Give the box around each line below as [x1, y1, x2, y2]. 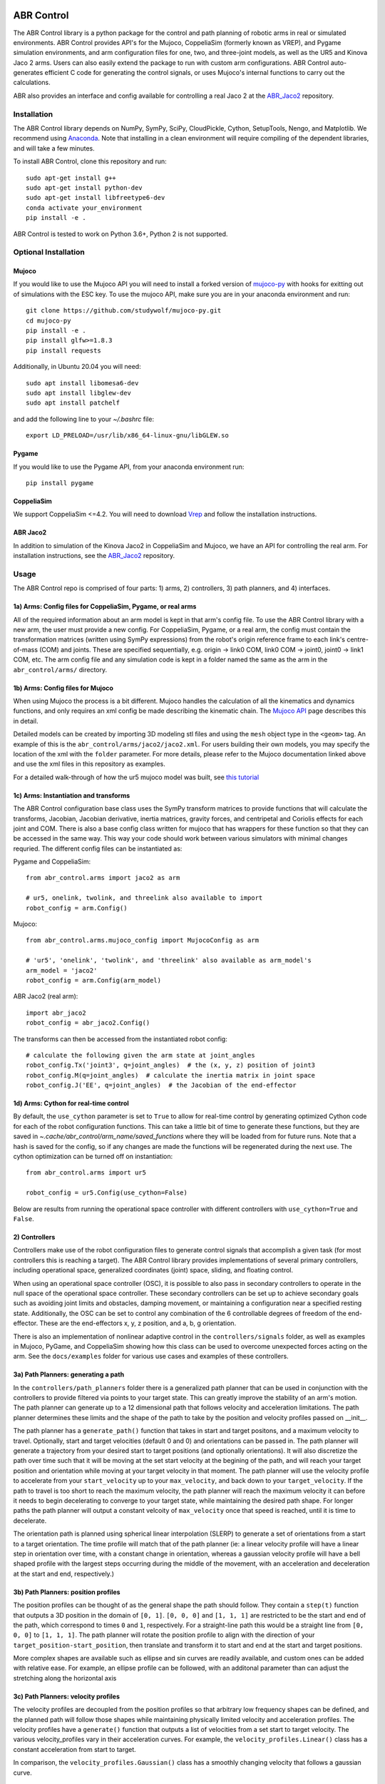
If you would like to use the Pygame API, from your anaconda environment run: [13, 462, 245, 471]
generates [13, 69, 43, 77]
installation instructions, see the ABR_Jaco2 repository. [13, 552, 175, 560]
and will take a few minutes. [13, 143, 96, 153]
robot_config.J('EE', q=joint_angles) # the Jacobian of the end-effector [26, 1081, 297, 1090]
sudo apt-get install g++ [26, 173, 117, 182]
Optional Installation [13, 247, 85, 257]
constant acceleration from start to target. [13, 1745, 137, 1753]
